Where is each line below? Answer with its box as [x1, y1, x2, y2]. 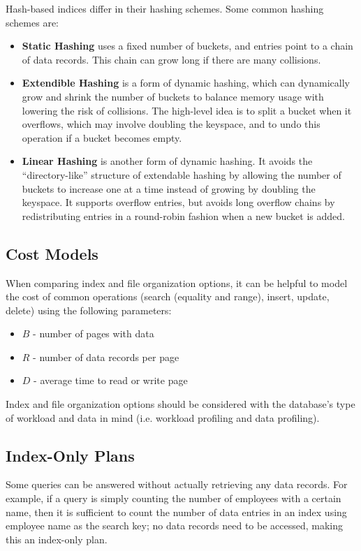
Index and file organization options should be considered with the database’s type [6, 397, 355, 411]
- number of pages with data [33, 326, 154, 341]
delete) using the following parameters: [6, 302, 172, 317]
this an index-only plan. [6, 531, 108, 546]
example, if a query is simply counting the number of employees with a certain [6, 491, 341, 506]
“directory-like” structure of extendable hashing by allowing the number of [22, 167, 341, 182]
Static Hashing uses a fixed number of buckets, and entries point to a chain [22, 38, 353, 53]
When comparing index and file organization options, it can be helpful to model [6, 275, 348, 290]
